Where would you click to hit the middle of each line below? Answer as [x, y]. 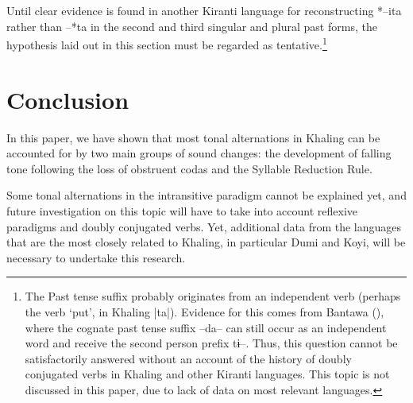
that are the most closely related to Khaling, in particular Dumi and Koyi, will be [206, 242]
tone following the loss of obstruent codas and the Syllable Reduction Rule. [189, 168]
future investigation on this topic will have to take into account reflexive [182, 210]
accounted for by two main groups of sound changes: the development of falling [199, 153]
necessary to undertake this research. [96, 257]
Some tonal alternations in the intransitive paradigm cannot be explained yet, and [206, 195]
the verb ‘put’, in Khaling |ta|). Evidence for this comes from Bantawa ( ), [205, 311]
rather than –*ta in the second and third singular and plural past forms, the [192, 26]
